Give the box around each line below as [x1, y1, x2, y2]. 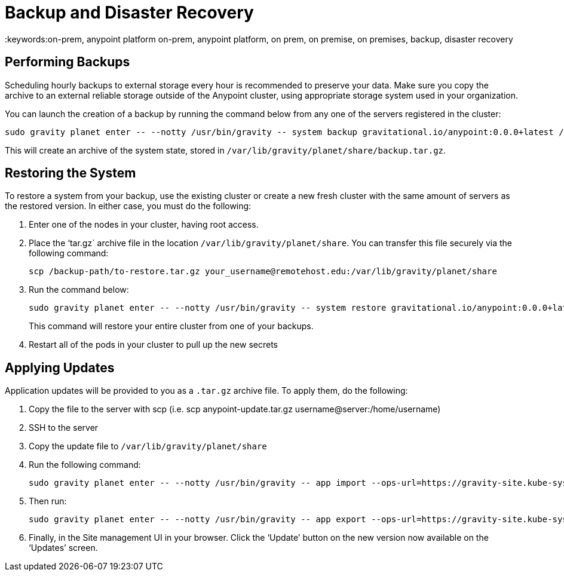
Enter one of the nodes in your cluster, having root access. [29, 219, 259, 230]
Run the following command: [29, 459, 141, 470]
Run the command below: [29, 284, 129, 295]
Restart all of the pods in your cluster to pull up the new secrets [29, 339, 278, 350]
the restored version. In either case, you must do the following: [5, 201, 252, 212]
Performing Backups [5, 54, 130, 70]
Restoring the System [5, 166, 136, 181]
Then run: [29, 496, 67, 507]
